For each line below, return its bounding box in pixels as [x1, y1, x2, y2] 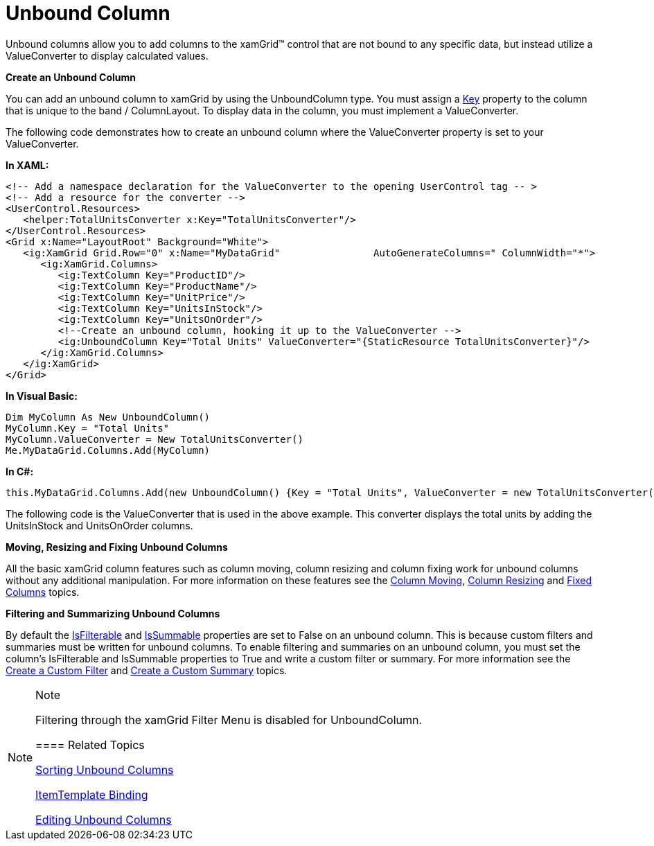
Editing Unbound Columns [35, 812, 172, 827]
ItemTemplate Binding [35, 787, 148, 802]
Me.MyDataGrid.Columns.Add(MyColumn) [6, 444, 211, 456]
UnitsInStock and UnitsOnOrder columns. [6, 519, 193, 531]
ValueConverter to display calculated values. [6, 49, 209, 62]
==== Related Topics [35, 737, 145, 752]
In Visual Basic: [6, 389, 78, 402]
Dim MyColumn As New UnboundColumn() [6, 411, 211, 423]
